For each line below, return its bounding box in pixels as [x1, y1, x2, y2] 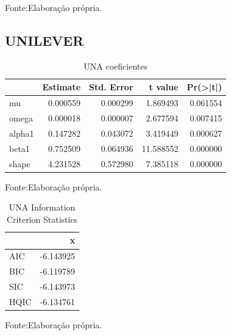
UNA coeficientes [84, 59, 147, 72]
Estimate [42, 81, 81, 93]
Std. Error [89, 81, 133, 93]
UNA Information [9, 201, 76, 214]
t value [149, 81, 179, 93]
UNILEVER [5, 31, 84, 49]
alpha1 [9, 126, 34, 139]
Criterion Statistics [6, 212, 78, 225]
